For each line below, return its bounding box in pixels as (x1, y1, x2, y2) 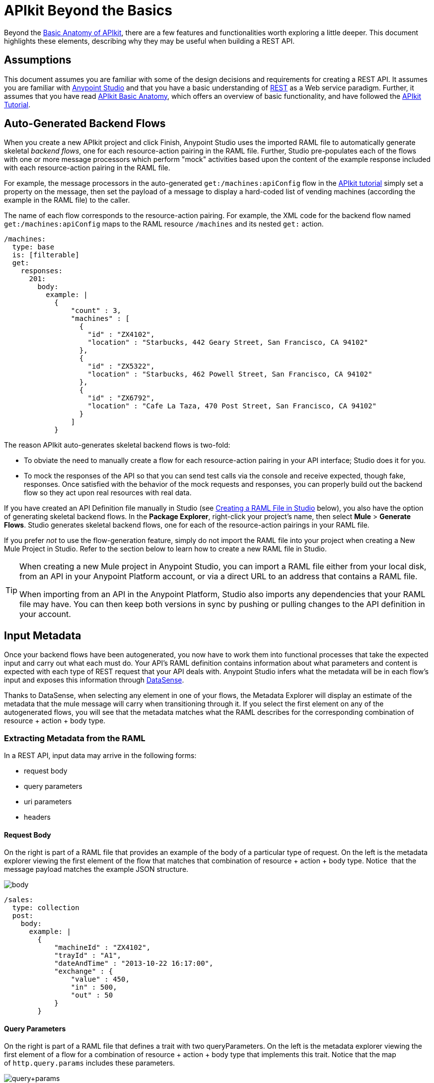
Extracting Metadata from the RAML (4, 733, 145, 743)
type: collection (12, 904, 79, 912)
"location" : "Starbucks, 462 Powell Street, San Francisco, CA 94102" (87, 370, 372, 379)
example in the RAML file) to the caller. (4, 196, 130, 205)
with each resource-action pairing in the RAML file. (4, 163, 170, 172)
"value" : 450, (71, 975, 130, 984)
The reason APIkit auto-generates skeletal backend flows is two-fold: (4, 441, 230, 450)
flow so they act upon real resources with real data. (24, 488, 192, 497)
